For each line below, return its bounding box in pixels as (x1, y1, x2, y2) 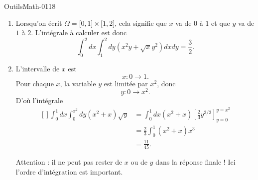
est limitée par (104, 78, 148, 88)
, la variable (60, 78, 96, 88)
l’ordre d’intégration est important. (15, 166, 123, 177)
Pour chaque (15, 78, 54, 88)
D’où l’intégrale (15, 95, 63, 106)
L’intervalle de (15, 63, 60, 74)
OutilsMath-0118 (4, 1, 56, 11)
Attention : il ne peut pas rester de (15, 157, 123, 167)
